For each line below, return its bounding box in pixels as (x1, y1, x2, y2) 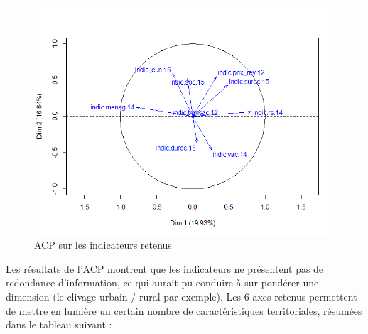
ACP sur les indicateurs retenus (34, 237, 172, 252)
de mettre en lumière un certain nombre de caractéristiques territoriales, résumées (6, 303, 362, 318)
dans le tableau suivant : (6, 317, 112, 332)
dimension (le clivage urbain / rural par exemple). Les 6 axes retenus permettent (6, 289, 357, 303)
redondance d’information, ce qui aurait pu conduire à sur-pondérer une (6, 275, 319, 290)
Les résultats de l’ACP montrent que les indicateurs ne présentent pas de (6, 261, 324, 276)
